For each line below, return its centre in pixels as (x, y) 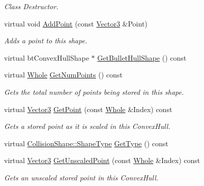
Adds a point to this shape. (46, 41)
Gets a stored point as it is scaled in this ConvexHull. (87, 126)
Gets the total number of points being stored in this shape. (94, 91)
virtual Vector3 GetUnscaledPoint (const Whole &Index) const (102, 160)
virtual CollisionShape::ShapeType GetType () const (86, 143)
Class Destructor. (31, 6)
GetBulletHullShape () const (142, 57)
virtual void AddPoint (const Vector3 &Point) (76, 23)
